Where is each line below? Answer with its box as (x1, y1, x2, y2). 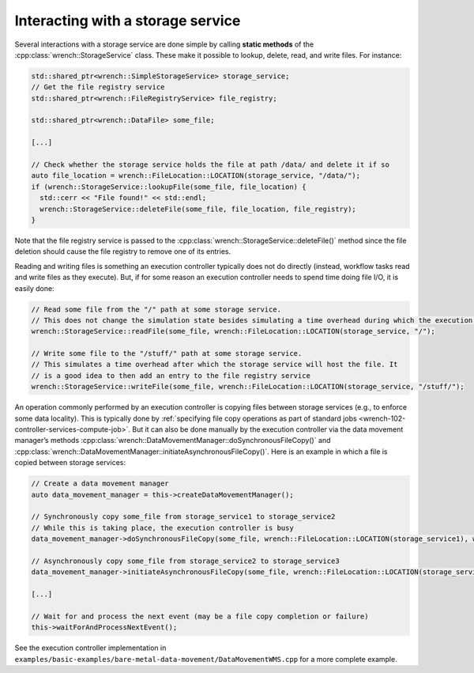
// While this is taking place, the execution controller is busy (31, 523, 294, 532)
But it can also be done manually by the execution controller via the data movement (131, 425, 404, 434)
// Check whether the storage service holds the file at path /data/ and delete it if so (31, 161, 390, 169)
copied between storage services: (14, 458, 126, 467)
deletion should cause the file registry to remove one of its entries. (14, 247, 231, 256)
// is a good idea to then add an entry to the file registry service (31, 371, 311, 380)
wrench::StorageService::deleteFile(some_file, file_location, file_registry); (39, 204, 357, 214)
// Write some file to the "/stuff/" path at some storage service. (31, 349, 303, 358)
